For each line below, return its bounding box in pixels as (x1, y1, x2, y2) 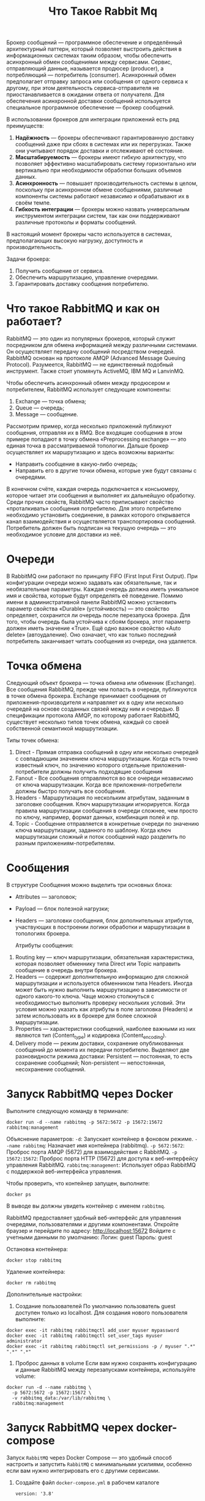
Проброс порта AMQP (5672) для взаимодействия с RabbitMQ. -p (6, 1148, 177, 1155)
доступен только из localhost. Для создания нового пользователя (15, 1309, 188, 1316)
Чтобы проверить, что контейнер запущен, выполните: (6, 1180, 150, 1187)
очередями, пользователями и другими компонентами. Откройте (6, 1220, 179, 1228)
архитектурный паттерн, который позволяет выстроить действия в (6, 45, 182, 53)
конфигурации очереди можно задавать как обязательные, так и (6, 579, 177, 586)
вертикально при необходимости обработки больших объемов (15, 167, 182, 174)
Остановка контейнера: (6, 1245, 69, 1252)
